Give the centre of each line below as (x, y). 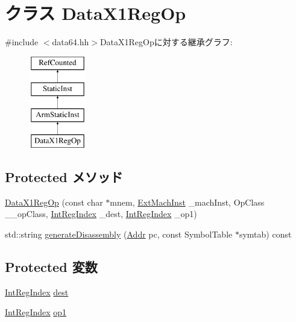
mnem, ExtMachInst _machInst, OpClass (187, 202)
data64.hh (71, 42)
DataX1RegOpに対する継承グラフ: (166, 42)
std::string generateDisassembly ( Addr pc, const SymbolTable (119, 234)
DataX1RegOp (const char (54, 202)
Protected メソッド (64, 176)
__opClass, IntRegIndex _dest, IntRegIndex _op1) (101, 214)
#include (22, 42)
